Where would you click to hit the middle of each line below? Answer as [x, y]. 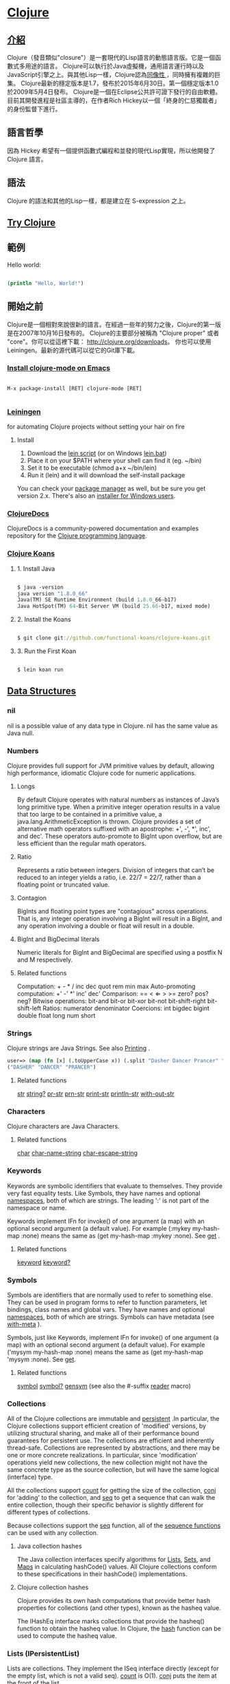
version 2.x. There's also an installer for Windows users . [96, 496]
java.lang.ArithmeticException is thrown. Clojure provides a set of [109, 821]
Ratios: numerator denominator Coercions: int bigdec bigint [126, 1008]
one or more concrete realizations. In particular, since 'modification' [103, 1455]
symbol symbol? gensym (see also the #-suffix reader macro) [104, 1386]
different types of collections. [49, 1512]
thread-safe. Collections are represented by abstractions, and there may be [114, 1448]
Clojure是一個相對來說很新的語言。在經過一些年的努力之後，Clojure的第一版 [114, 324]
